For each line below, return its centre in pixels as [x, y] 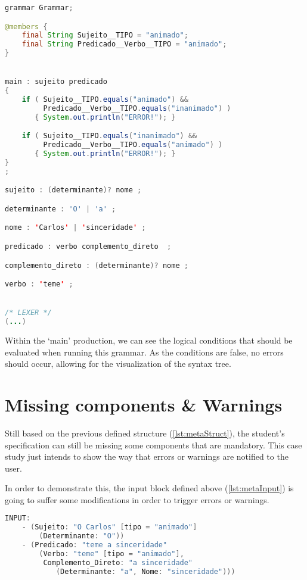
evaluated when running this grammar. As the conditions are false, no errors [144, 352]
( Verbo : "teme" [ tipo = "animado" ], [111, 554]
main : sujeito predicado [56, 82]
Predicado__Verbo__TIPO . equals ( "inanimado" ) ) [137, 108]
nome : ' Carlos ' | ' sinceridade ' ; [75, 228]
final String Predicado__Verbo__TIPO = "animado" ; [124, 44]
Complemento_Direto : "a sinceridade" [118, 562]
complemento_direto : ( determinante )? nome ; [97, 265]
